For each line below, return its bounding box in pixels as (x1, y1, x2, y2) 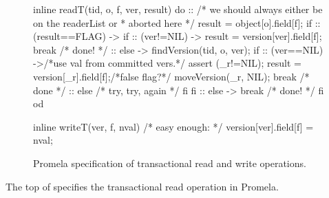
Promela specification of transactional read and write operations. (33, 155, 306, 170)
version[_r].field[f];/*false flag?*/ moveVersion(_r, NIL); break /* (33, 69, 310, 83)
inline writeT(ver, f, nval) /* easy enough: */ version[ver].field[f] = (33, 119, 314, 133)
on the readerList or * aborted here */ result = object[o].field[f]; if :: (33, 15, 321, 30)
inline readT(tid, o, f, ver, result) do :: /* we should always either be (33, 2, 323, 16)
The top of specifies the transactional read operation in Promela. (6, 179, 279, 193)
